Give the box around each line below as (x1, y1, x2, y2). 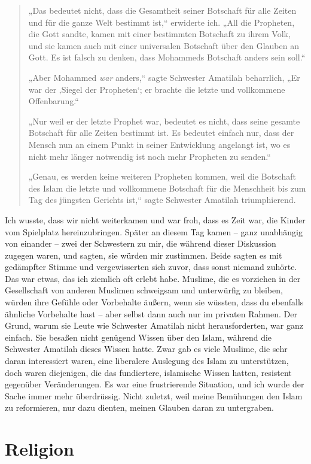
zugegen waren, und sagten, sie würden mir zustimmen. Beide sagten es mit (5, 248, 282, 261)
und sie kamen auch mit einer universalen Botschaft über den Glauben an (28, 39, 299, 51)
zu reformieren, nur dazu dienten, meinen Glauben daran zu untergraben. (5, 401, 274, 414)
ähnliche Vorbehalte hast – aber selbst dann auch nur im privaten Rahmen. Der (5, 307, 297, 320)
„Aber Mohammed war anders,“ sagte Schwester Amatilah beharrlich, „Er (28, 71, 300, 83)
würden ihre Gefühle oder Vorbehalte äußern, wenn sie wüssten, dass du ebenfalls (5, 296, 304, 308)
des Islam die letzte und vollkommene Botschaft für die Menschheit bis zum (28, 181, 306, 194)
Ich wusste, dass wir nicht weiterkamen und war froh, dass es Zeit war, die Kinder (5, 213, 306, 226)
